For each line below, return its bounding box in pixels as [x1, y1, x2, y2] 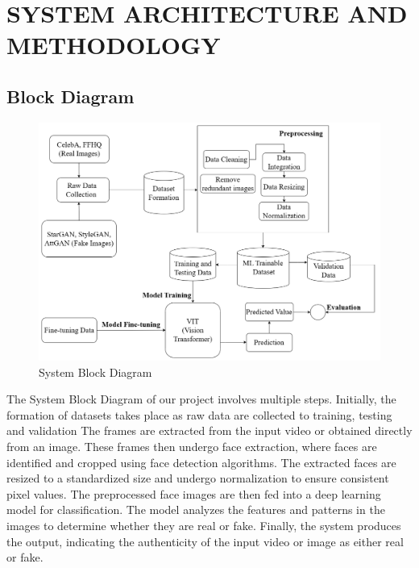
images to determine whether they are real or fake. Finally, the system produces [6, 516, 401, 533]
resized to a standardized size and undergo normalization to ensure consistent [6, 470, 389, 487]
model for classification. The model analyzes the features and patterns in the [6, 501, 385, 518]
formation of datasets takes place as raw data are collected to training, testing [6, 406, 392, 423]
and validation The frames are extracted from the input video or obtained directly [6, 422, 413, 439]
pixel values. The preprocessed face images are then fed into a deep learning [6, 485, 381, 502]
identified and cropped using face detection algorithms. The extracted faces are [6, 453, 396, 470]
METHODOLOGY [6, 28, 221, 61]
